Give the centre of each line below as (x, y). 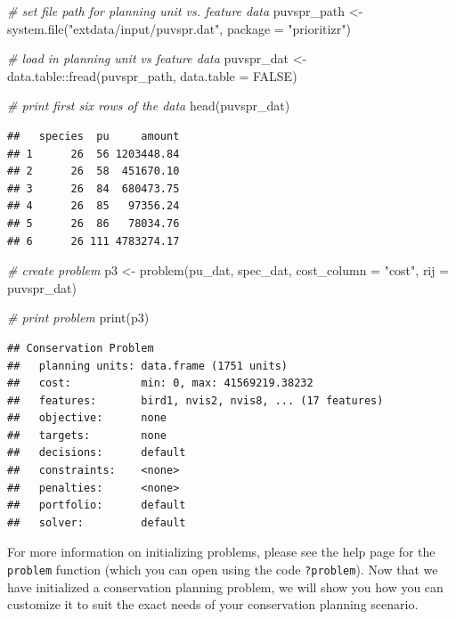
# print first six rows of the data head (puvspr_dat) (149, 106)
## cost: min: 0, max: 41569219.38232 (160, 383)
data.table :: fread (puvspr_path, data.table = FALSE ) (152, 75)
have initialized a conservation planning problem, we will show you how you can (225, 586)
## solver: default (97, 522)
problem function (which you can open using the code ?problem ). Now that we (223, 570)
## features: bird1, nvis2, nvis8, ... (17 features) (195, 400)
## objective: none (87, 418)
